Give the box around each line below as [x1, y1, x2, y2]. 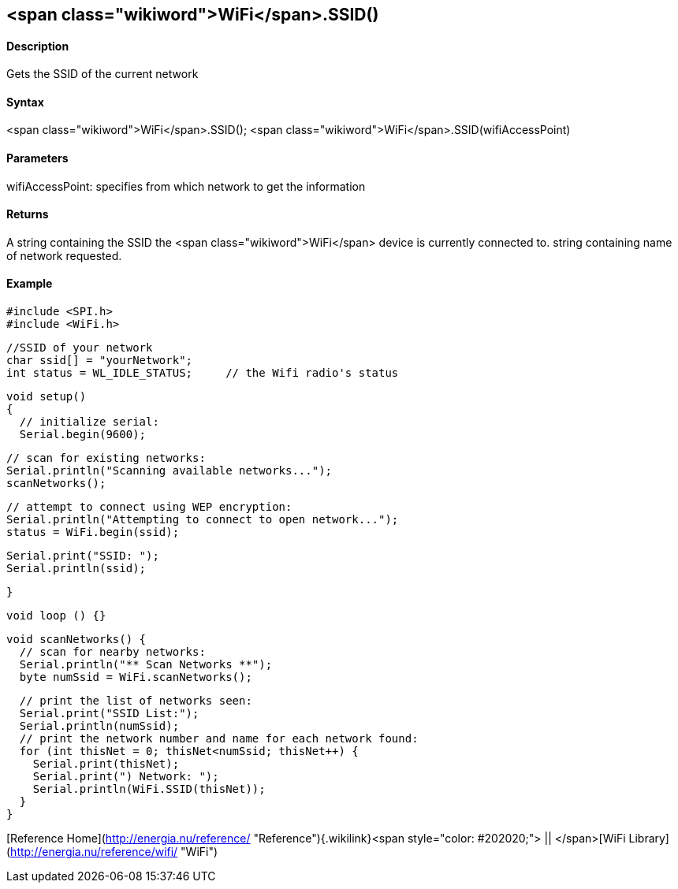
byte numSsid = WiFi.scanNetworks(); [19, 671, 252, 684]
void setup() [6, 390, 87, 404]
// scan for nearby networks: [19, 645, 206, 659]
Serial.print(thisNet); [32, 757, 180, 771]
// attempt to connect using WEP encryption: [6, 500, 292, 514]
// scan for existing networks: [6, 452, 206, 465]
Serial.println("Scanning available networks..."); [6, 464, 333, 478]
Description [6, 39, 69, 53]
